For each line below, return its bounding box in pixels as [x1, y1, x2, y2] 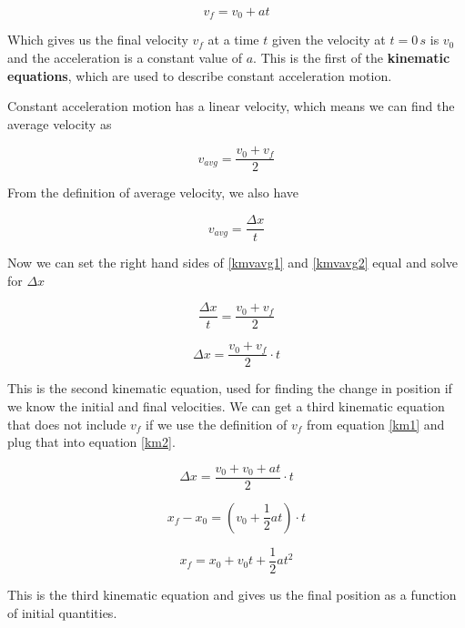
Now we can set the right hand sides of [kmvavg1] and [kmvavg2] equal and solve [7, 253, 459, 272]
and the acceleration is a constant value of [7, 48, 243, 67]
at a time [207, 30, 259, 49]
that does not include [7, 414, 126, 433]
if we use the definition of [146, 414, 288, 433]
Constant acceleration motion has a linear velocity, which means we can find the [7, 96, 455, 116]
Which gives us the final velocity [7, 30, 188, 49]
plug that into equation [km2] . [7, 432, 176, 451]
